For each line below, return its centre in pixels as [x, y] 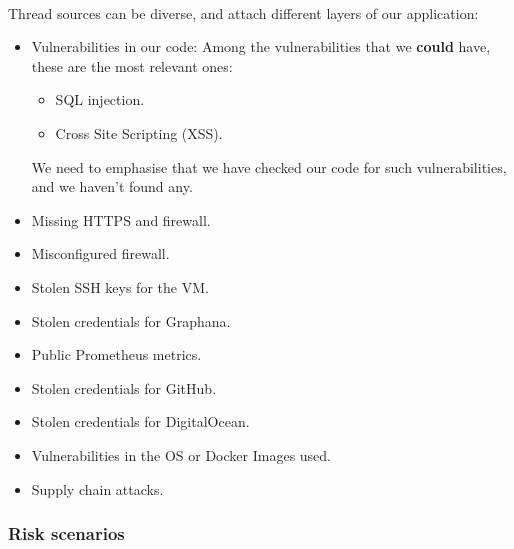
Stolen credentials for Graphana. [131, 320]
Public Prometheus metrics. [116, 354]
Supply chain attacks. [97, 488]
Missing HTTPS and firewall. [121, 219]
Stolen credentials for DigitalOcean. [140, 421]
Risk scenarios [66, 533]
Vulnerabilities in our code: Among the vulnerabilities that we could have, [261, 46]
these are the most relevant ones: [132, 65]
